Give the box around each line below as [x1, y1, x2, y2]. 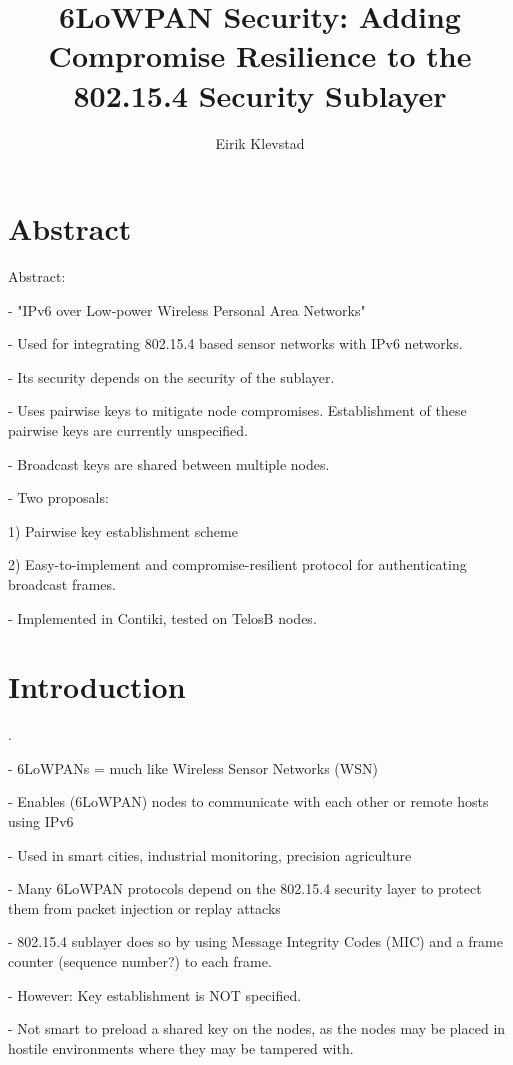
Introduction [8, 666, 186, 707]
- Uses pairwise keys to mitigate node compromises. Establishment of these [8, 400, 467, 421]
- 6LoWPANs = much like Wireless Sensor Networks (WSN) [8, 757, 378, 778]
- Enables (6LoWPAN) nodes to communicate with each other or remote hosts [8, 791, 489, 812]
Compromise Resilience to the [48, 35, 472, 76]
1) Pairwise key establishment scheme [8, 520, 238, 541]
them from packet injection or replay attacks [8, 897, 281, 918]
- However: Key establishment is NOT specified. [8, 984, 302, 1005]
